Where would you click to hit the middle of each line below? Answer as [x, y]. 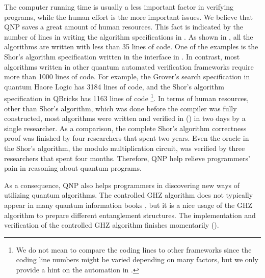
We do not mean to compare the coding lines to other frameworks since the [134, 249]
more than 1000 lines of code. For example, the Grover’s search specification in [127, 76]
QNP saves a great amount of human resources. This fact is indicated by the [124, 27]
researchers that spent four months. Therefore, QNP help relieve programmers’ [127, 158]
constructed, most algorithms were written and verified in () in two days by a [125, 118]
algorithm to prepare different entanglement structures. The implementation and [130, 215]
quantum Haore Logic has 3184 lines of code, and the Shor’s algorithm [114, 86]
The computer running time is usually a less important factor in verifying [119, 7]
